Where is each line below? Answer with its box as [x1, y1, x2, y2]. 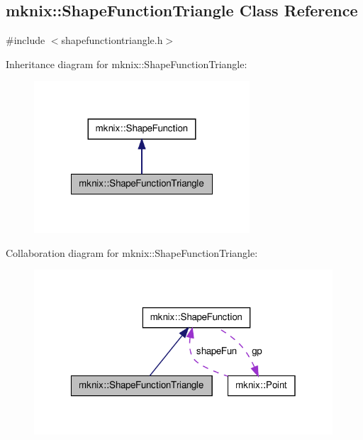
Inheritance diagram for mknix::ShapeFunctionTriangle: [6, 56, 247, 71]
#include [6, 33, 45, 48]
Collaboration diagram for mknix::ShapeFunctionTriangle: [6, 245, 258, 260]
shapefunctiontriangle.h [61, 33, 163, 48]
